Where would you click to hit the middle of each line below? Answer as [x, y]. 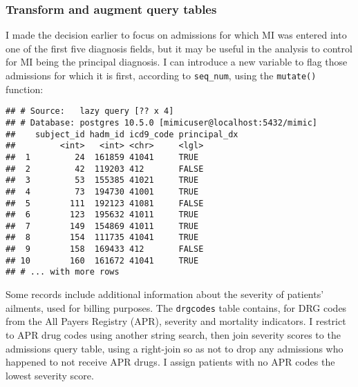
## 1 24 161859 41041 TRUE [102, 157]
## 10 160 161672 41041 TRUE [102, 260]
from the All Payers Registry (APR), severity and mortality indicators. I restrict [176, 321]
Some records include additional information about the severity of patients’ [165, 294]
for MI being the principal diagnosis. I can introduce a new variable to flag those [177, 62]
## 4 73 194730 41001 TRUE [102, 191]
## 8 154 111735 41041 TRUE [102, 238]
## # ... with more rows [63, 272]
